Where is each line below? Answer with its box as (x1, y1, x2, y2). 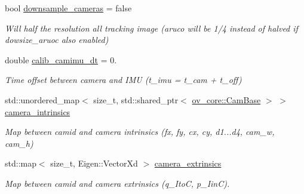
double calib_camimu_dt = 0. (5, 53, 117, 66)
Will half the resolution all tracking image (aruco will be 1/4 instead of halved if (5, 21, 298, 34)
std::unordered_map (5, 93, 80, 106)
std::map (5, 157, 36, 170)
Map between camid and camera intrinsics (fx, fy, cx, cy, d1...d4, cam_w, (5, 125, 275, 138)
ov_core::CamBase (192, 93, 261, 106)
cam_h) (5, 137, 33, 149)
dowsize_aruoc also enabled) (5, 33, 109, 46)
